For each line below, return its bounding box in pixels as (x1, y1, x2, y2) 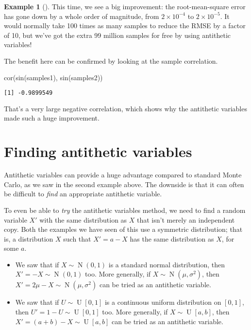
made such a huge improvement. (4, 113, 100, 123)
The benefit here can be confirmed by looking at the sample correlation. (4, 55, 218, 66)
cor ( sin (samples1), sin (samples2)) (4, 72, 103, 82)
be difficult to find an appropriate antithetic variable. (4, 189, 162, 199)
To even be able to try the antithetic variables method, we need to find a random (4, 205, 246, 215)
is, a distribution (4, 233, 53, 243)
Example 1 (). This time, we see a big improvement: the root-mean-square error (4, 1, 246, 11)
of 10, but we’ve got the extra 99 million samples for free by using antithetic (4, 30, 231, 40)
